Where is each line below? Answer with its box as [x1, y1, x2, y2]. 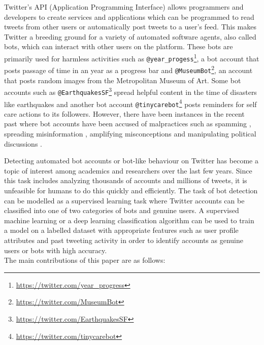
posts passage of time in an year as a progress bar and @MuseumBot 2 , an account [4, 63, 253, 75]
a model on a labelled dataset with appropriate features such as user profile [4, 225, 239, 235]
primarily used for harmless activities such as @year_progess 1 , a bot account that [4, 51, 259, 63]
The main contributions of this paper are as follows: [4, 255, 166, 265]
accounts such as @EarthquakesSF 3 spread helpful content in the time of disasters [4, 85, 257, 97]
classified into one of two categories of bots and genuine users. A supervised [4, 205, 239, 216]
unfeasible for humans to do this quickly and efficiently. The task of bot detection [4, 185, 258, 195]
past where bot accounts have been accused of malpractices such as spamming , [4, 118, 251, 129]
